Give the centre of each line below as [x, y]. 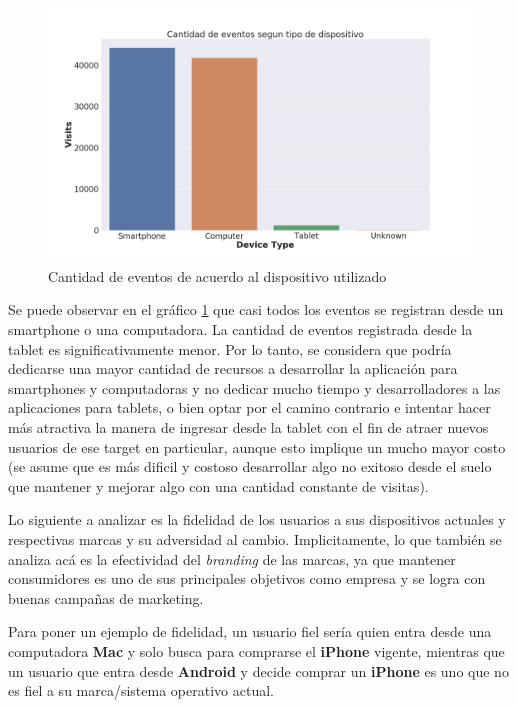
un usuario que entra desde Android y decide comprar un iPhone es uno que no [258, 670]
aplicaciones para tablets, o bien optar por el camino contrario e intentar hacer [249, 407]
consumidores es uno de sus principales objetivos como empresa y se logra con [247, 578]
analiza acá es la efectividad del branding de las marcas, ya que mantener [232, 558]
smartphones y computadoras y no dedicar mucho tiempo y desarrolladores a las [254, 387]
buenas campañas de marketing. [106, 597]
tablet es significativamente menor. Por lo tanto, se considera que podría [230, 348]
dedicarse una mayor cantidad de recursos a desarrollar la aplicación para [233, 368]
